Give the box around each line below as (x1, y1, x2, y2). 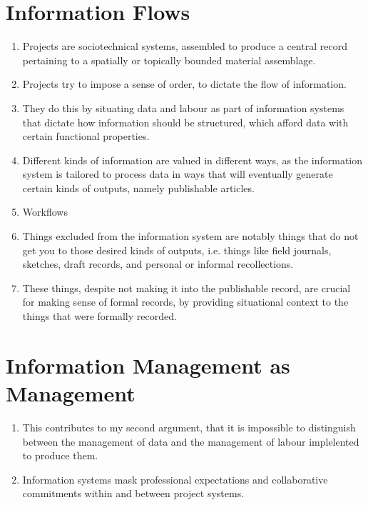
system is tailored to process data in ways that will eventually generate (22, 166, 333, 181)
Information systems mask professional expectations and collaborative (22, 471, 328, 486)
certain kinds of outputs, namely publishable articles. (22, 180, 255, 195)
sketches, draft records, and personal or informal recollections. (22, 256, 294, 271)
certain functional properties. (22, 129, 150, 144)
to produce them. (22, 448, 98, 463)
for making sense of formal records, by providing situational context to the (22, 294, 349, 309)
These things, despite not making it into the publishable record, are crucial (22, 280, 351, 295)
